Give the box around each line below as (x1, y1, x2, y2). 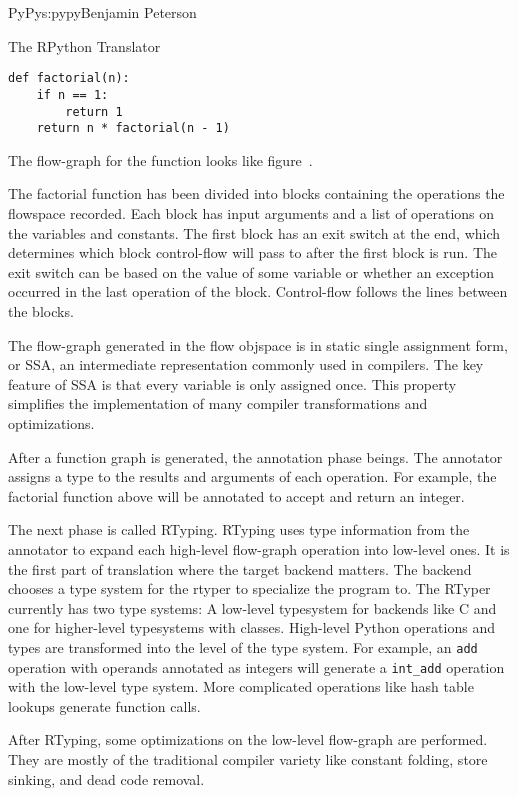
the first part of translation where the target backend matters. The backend (8, 558, 472, 579)
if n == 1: (36, 87, 109, 102)
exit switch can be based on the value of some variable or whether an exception (8, 261, 495, 282)
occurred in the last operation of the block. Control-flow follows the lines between (8, 281, 508, 302)
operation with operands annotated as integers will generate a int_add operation (8, 656, 505, 677)
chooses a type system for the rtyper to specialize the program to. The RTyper (8, 578, 491, 599)
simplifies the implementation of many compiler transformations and (8, 393, 428, 414)
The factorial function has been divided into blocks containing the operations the (8, 183, 505, 204)
